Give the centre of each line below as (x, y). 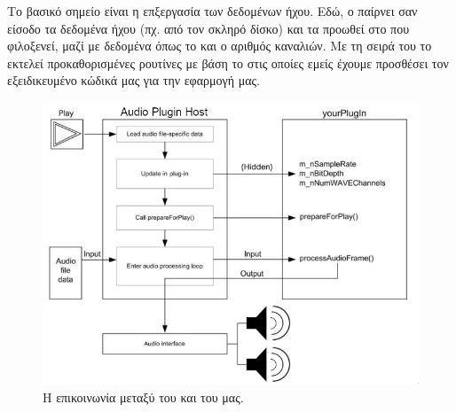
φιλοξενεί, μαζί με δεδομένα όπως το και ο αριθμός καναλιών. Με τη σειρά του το (220, 46)
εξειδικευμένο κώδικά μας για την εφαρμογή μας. (134, 80)
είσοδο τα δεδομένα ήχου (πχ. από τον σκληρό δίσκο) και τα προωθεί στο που (208, 28)
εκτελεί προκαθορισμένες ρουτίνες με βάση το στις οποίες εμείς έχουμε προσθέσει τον (228, 62)
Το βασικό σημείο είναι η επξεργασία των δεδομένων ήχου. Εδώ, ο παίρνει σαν (212, 11)
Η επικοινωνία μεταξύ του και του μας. (143, 396)
